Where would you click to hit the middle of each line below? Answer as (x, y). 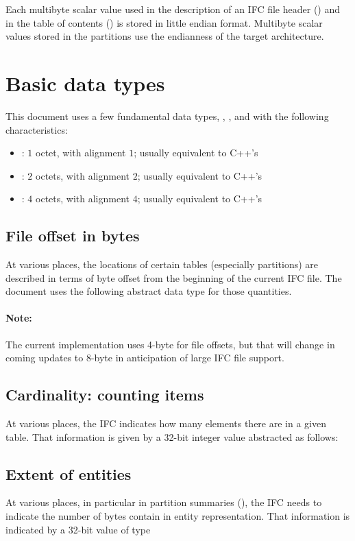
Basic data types (85, 83)
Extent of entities (69, 473)
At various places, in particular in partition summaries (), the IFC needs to (164, 502)
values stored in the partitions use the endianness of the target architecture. (165, 36)
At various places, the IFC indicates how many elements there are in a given (166, 423)
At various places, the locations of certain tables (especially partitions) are (162, 264)
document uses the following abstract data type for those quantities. (149, 291)
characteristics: (37, 129)
